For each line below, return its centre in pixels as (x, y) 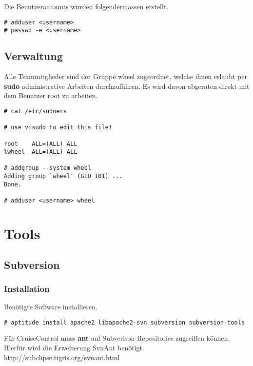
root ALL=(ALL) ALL (41, 144)
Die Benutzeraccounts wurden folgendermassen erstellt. (86, 6)
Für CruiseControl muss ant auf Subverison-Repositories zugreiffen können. (117, 338)
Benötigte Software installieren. (51, 307)
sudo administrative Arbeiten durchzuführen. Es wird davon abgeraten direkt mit (127, 86)
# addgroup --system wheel (48, 168)
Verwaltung (33, 56)
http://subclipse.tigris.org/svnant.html (62, 357)
